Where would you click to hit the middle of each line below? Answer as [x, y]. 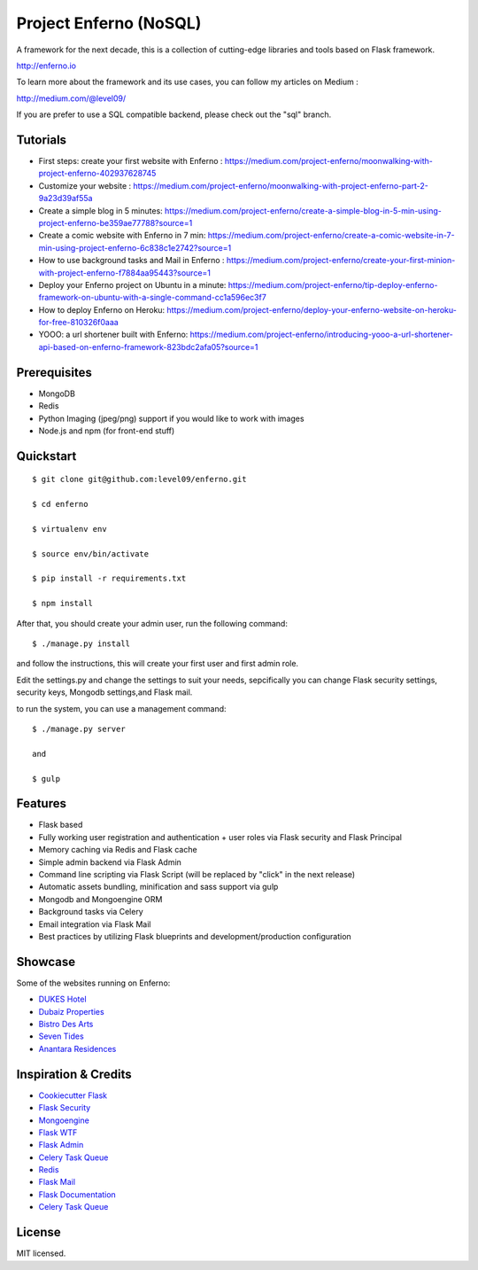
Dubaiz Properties [72, 1011]
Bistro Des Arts [66, 1025]
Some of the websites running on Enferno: [93, 983]
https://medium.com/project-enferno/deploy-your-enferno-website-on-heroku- [312, 309]
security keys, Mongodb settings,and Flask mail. [104, 692]
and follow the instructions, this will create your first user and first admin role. [158, 664]
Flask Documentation [77, 1194]
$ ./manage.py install [81, 644]
